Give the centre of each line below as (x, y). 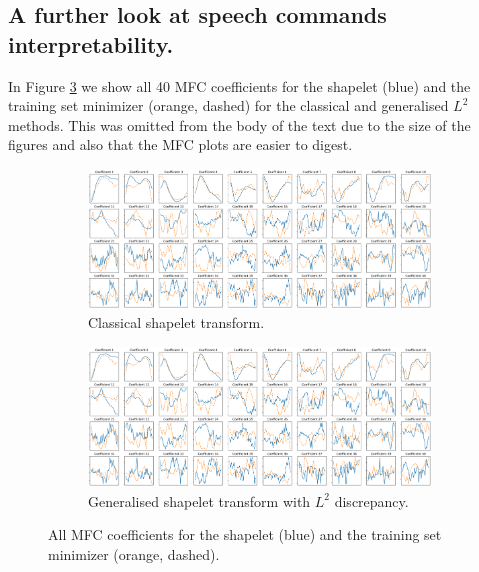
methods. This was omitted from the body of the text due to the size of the (239, 124)
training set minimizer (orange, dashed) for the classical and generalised (228, 105)
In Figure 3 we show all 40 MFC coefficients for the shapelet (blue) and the (239, 85)
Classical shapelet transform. (176, 322)
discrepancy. (371, 500)
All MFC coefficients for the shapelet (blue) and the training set (245, 534)
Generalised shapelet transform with (199, 500)
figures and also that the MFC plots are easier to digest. (180, 144)
